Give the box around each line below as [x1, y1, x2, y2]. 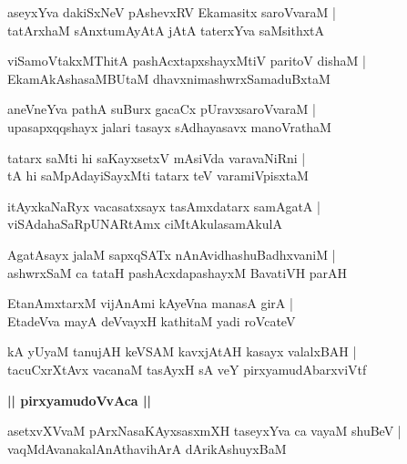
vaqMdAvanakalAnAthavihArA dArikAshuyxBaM [7, 438, 287, 458]
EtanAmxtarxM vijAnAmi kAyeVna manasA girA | [7, 294, 293, 313]
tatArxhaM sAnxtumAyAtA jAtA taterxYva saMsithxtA [7, 20, 325, 39]
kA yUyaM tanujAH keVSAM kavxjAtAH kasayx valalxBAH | [7, 342, 357, 361]
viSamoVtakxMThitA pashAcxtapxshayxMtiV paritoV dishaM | [7, 51, 366, 70]
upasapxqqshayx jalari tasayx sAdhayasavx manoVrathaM [7, 117, 331, 136]
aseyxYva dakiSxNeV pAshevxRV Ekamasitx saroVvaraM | [7, 3, 336, 21]
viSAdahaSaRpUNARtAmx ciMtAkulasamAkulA [7, 214, 282, 233]
